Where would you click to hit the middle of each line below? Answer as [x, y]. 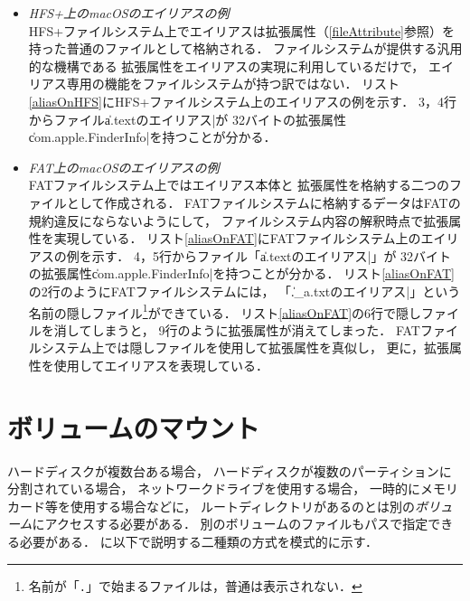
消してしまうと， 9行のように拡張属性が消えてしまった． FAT [237, 329]
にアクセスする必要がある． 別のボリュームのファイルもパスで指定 [230, 524]
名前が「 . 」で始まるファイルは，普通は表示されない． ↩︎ [195, 585]
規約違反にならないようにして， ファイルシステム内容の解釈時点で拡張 [239, 220]
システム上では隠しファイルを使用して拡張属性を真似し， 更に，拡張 [245, 347]
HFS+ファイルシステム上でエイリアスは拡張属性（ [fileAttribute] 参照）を [241, 30]
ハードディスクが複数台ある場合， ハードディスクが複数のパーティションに [230, 470]
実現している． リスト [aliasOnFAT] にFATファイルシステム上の [237, 238]
